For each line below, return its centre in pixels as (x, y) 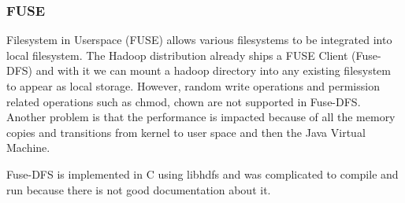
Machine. (28, 148)
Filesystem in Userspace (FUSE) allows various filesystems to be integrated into (199, 40)
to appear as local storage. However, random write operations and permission (193, 86)
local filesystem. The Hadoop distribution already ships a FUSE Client (177, 55)
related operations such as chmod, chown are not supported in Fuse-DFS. (184, 101)
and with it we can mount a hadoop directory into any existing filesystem (213, 70)
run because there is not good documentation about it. (139, 189)
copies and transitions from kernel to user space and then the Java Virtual (186, 132)
